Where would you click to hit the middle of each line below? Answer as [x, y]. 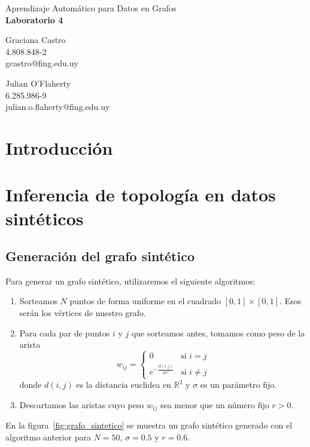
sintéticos [45, 218]
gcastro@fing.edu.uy [42, 63]
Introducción [59, 147]
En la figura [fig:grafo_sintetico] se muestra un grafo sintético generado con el [149, 425]
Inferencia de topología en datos [141, 195]
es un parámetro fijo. [238, 385]
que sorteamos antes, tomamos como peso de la [218, 333]
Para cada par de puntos [65, 333]
